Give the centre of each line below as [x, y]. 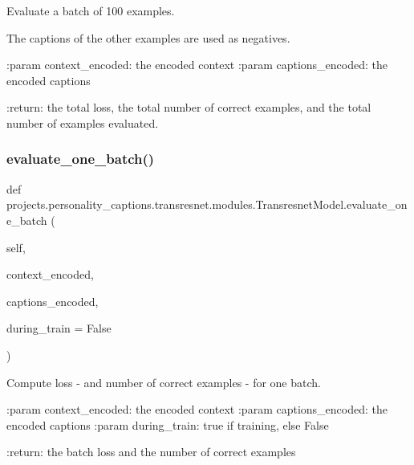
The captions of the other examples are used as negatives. [148, 37]
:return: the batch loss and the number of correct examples [151, 452]
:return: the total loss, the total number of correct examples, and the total [189, 107]
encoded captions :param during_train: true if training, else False [168, 424]
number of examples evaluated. [83, 122]
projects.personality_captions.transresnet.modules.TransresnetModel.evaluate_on [207, 204]
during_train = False [59, 328]
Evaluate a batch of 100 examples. [91, 10]
